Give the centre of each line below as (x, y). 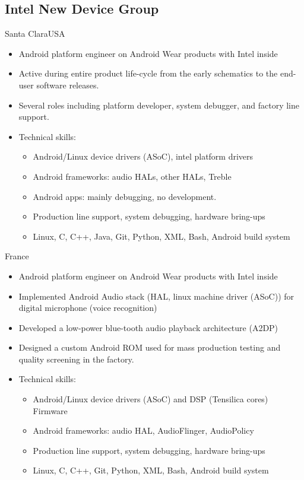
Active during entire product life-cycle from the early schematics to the (148, 73)
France (17, 256)
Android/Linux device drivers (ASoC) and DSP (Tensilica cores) (151, 399)
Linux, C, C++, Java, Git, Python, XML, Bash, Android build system (161, 236)
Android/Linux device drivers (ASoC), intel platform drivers (143, 156)
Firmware (50, 410)
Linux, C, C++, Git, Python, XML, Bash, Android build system (151, 470)
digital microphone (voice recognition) (88, 308)
